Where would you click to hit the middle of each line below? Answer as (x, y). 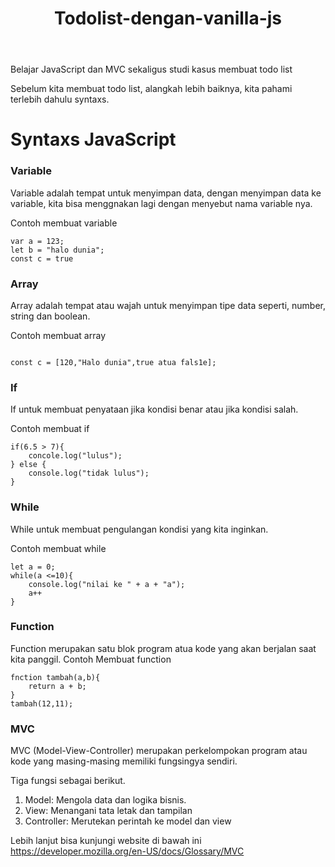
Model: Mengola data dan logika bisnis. (105, 800)
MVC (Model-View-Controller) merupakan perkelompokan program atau (159, 751)
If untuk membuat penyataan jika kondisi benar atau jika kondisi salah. (154, 409)
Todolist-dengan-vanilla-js (168, 18)
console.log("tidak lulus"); (89, 473)
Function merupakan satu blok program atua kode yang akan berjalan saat (163, 648)
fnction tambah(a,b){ (55, 677)
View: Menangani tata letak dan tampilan (108, 811)
